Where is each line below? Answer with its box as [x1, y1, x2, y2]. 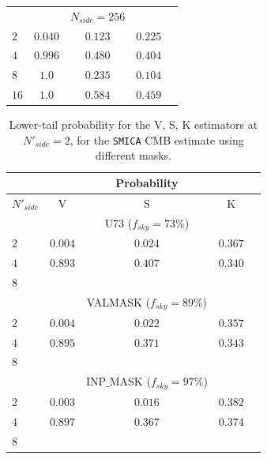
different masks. [95, 147, 171, 164]
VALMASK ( [86, 293, 151, 310]
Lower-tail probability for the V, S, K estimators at [9, 116, 258, 133]
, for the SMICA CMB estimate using [70, 131, 244, 148]
